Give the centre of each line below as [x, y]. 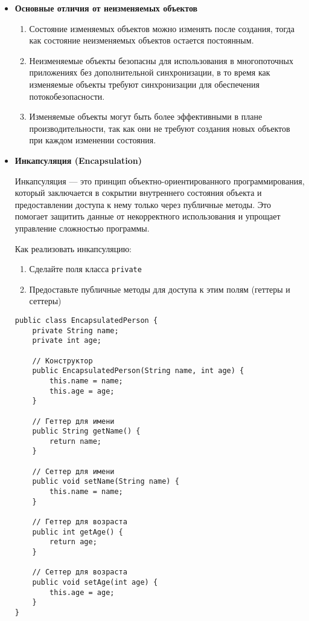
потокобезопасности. [67, 96]
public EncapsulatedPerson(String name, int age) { [138, 371]
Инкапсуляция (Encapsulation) [78, 160]
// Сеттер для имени [73, 471]
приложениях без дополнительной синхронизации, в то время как [150, 72]
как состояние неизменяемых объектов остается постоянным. [142, 40]
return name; [75, 441]
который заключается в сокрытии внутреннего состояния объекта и [138, 193]
